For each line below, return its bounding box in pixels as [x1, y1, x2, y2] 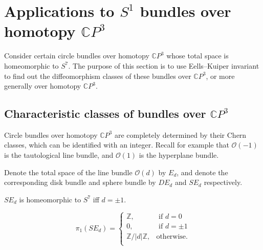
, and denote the [177, 166, 228, 177]
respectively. [204, 177, 243, 187]
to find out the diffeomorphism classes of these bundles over [4, 70, 191, 81]
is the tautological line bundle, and [4, 150, 114, 160]
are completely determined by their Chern [114, 129, 247, 140]
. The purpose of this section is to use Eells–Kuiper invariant [68, 60, 259, 71]
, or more [206, 70, 235, 81]
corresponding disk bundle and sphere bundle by [4, 177, 156, 187]
